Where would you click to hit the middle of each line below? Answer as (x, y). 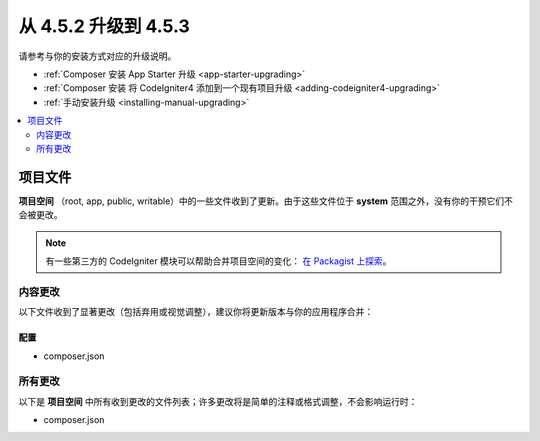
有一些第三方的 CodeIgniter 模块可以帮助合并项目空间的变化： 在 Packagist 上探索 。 (218, 261)
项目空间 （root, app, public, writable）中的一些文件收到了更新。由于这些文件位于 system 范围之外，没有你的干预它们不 (266, 201)
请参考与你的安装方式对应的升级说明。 (97, 56)
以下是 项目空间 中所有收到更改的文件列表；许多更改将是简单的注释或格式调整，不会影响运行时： (218, 401)
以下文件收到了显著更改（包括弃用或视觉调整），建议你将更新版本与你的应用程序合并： (196, 312)
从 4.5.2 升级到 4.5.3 (104, 26)
